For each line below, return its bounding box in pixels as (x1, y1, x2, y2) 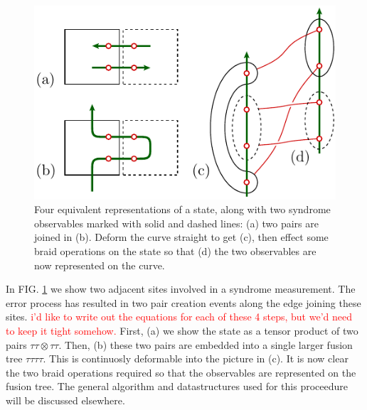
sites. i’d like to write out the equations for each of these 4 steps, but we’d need (6, 309, 352, 324)
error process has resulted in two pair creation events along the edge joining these (6, 295, 361, 310)
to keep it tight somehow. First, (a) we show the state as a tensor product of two (6, 323, 358, 338)
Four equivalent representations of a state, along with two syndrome (34, 202, 331, 217)
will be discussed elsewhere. (6, 392, 125, 407)
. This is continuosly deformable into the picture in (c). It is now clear (43, 351, 349, 366)
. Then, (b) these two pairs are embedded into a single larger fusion (58, 337, 353, 352)
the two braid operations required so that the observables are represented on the (6, 365, 356, 379)
